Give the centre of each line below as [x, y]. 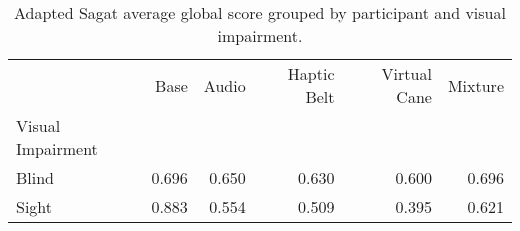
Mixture [475, 85]
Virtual [406, 73]
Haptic [311, 73]
